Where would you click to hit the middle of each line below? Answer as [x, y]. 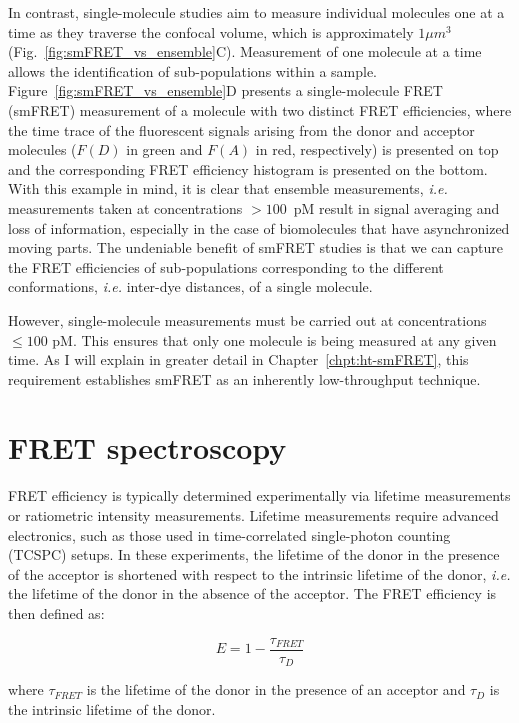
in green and [164, 149]
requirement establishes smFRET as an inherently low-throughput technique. [244, 378]
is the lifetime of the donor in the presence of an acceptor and [276, 689]
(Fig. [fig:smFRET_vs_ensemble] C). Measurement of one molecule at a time [245, 51]
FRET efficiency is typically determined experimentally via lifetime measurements [259, 495]
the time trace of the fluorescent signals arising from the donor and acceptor [241, 129]
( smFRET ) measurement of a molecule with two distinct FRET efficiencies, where [260, 109]
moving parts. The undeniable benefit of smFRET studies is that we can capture [255, 247]
